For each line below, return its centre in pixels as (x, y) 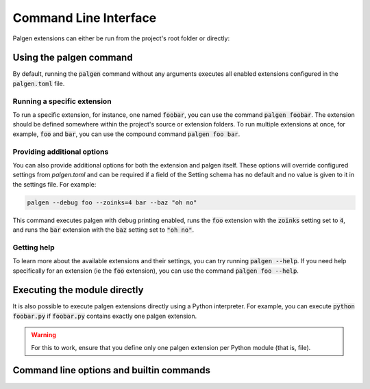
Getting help (34, 247)
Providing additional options (61, 152)
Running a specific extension (62, 101)
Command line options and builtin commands (112, 370)
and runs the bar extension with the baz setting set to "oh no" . (103, 230)
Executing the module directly (78, 290)
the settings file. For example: (54, 184)
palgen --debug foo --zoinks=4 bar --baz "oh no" (112, 202)
